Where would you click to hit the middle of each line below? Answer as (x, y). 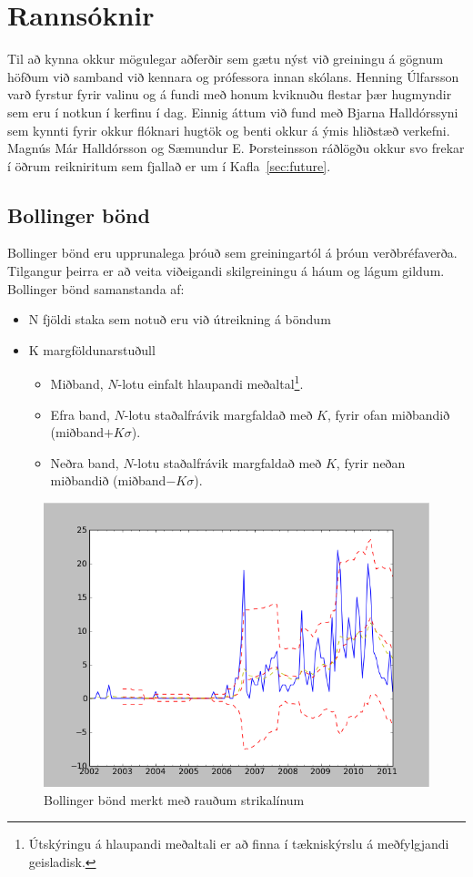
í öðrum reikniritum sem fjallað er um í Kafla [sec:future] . (169, 165)
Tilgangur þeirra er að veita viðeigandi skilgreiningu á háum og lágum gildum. (226, 271)
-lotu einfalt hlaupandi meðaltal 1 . (211, 382)
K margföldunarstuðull (92, 349)
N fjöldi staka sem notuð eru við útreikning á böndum (180, 319)
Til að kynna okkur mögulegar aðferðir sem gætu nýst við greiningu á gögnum (226, 59)
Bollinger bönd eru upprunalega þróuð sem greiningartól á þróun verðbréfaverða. (232, 253)
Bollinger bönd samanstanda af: (96, 288)
